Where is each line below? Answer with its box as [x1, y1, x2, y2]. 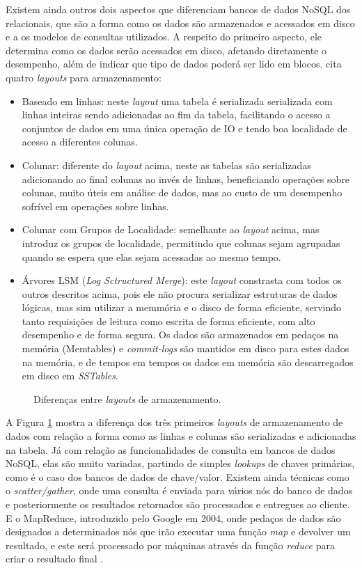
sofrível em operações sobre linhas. [22, 198, 169, 213]
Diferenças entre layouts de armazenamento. [33, 391, 221, 406]
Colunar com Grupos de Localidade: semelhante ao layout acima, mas [22, 222, 320, 237]
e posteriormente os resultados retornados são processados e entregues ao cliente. [6, 497, 350, 511]
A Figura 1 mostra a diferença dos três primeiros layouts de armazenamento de [6, 415, 343, 429]
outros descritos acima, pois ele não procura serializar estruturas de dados [22, 286, 338, 301]
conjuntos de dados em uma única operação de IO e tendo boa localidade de [22, 120, 347, 135]
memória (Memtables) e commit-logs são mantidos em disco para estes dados [22, 341, 349, 356]
